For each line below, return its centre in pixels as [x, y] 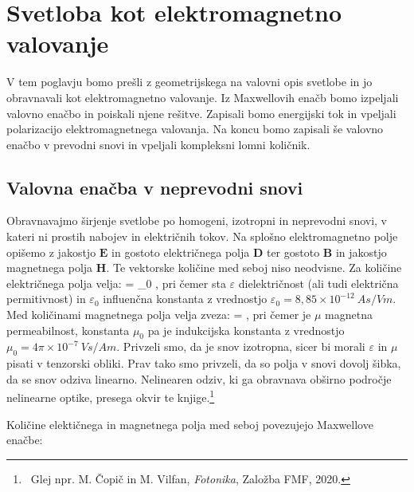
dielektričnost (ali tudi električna [318, 283]
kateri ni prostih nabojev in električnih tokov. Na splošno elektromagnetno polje [202, 236]
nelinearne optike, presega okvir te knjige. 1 [111, 396]
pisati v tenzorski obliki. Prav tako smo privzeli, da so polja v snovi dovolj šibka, [204, 363]
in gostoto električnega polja [181, 252]
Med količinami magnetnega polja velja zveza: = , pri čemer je [159, 315]
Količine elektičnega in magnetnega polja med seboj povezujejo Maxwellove [190, 424]
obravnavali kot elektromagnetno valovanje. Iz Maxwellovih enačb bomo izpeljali [203, 97]
